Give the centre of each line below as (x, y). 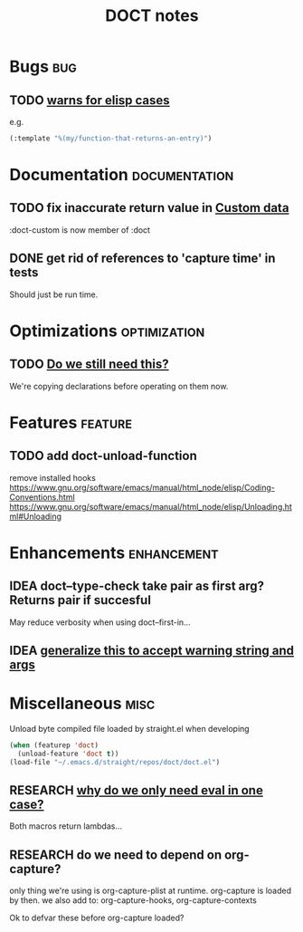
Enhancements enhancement (114, 552)
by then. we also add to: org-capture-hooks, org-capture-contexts (133, 900)
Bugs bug (43, 67)
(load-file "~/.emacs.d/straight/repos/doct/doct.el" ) (115, 762)
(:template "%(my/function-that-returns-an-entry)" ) (111, 139)
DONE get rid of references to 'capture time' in (142, 259)
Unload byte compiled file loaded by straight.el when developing (130, 729)
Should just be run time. (54, 294)
